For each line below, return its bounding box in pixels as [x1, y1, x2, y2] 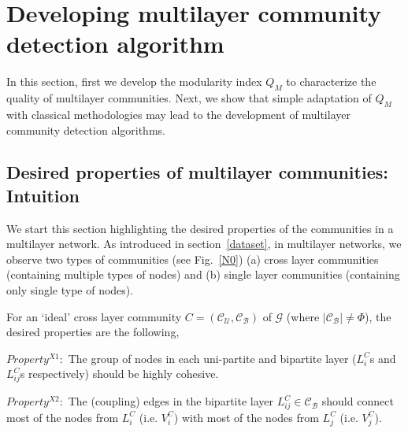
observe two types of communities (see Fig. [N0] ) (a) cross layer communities [6, 250, 379, 267]
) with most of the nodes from [173, 409, 319, 425]
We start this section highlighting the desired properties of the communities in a [6, 220, 394, 236]
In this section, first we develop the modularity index [6, 73, 262, 90]
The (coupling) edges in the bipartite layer [68, 393, 274, 409]
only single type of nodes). [6, 282, 134, 298]
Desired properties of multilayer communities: [6, 160, 388, 184]
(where [286, 308, 320, 324]
